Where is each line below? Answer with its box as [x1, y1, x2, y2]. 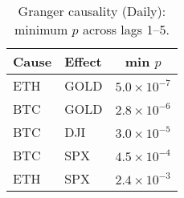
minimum [14, 20, 68, 38]
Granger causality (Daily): [18, 2, 166, 20]
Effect [64, 52, 102, 71]
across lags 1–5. [82, 20, 170, 38]
